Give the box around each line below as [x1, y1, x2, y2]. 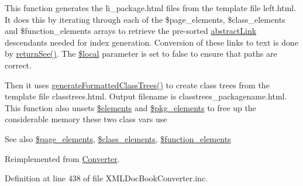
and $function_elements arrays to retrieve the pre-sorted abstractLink [5, 25, 257, 37]
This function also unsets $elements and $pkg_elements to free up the [5, 101, 256, 113]
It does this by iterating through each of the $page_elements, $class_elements [5, 13, 285, 25]
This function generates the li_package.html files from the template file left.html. [5, 2, 297, 13]
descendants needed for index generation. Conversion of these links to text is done [5, 36, 298, 48]
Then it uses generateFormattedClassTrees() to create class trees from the [5, 78, 270, 91]
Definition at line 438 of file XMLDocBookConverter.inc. [5, 172, 208, 184]
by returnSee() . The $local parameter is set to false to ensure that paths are [5, 47, 277, 60]
